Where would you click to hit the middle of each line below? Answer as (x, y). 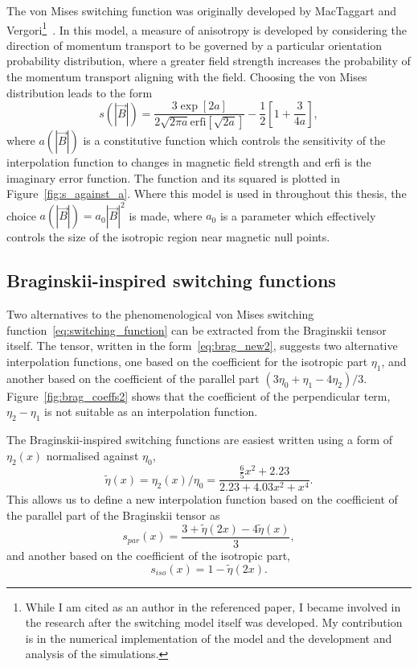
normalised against (92, 455)
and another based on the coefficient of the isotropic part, (148, 555)
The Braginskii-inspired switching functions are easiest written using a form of (200, 440)
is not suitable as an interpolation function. (151, 412)
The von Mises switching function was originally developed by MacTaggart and (201, 10)
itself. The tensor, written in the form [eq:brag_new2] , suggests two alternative (202, 346)
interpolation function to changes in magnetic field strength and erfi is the (189, 162)
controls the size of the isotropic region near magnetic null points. (168, 237)
